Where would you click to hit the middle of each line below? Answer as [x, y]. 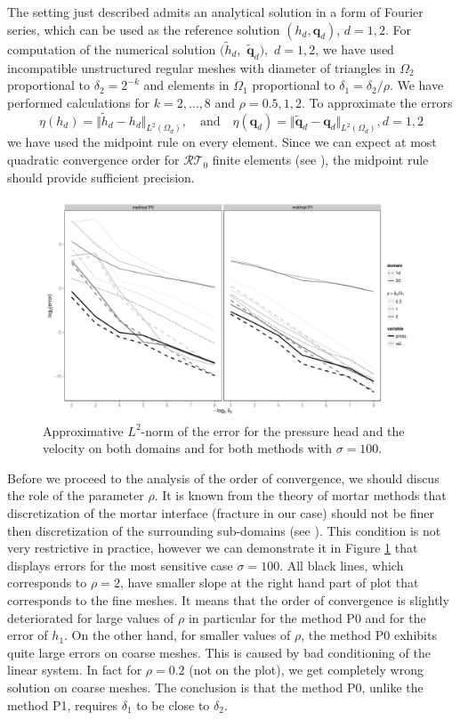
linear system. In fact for [75, 670]
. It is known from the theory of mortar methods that [300, 495]
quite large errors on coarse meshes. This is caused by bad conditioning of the [219, 652]
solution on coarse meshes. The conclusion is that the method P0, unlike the [215, 687]
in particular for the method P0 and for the [307, 617]
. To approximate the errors [377, 102]
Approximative [83, 430]
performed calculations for [79, 102]
